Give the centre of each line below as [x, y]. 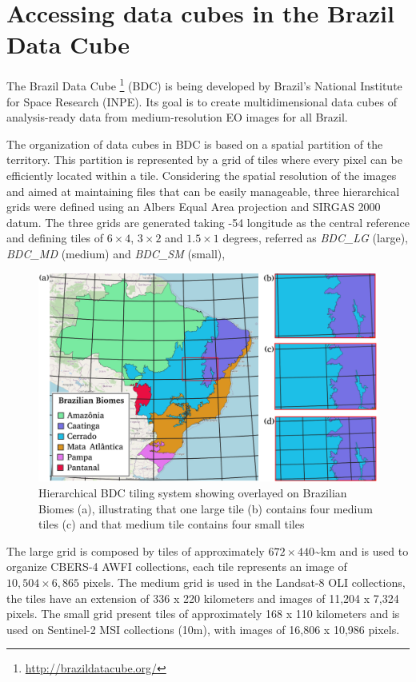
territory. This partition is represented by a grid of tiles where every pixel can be [204, 160]
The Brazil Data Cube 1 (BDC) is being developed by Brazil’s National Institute [204, 84]
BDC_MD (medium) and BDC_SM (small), [116, 253]
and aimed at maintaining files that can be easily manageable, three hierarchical [203, 191]
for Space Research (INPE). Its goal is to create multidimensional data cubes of [202, 101]
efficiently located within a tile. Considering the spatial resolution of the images [202, 175]
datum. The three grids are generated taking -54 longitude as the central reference [208, 222]
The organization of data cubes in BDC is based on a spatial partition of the [195, 144]
